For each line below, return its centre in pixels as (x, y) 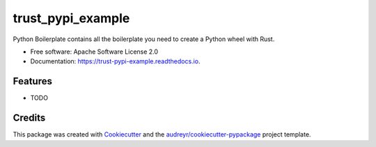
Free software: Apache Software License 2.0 (94, 52)
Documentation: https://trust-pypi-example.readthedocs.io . (115, 61)
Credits (29, 118)
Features (32, 81)
